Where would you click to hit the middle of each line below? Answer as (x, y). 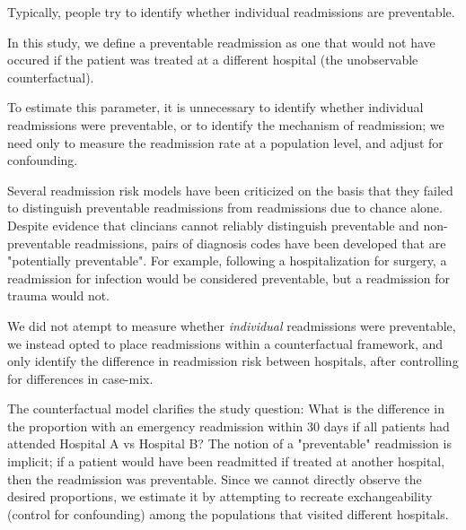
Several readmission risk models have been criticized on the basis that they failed (230, 190)
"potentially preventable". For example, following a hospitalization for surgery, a (227, 261)
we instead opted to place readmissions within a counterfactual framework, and (225, 343)
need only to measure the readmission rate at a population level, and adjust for (225, 142)
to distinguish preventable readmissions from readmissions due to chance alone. (225, 208)
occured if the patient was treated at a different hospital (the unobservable (213, 60)
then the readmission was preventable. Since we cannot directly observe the (215, 478)
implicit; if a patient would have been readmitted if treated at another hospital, (226, 461)
